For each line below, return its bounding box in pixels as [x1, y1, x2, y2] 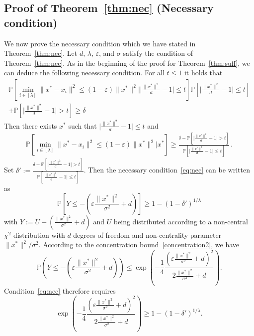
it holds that [184, 67, 223, 78]
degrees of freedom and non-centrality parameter [73, 229, 222, 240]
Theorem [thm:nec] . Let [4, 48, 78, 58]
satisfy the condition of [123, 48, 193, 58]
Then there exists [4, 120, 57, 131]
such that [68, 120, 97, 131]
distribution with [13, 229, 65, 240]
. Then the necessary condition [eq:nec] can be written [84, 165, 250, 175]
